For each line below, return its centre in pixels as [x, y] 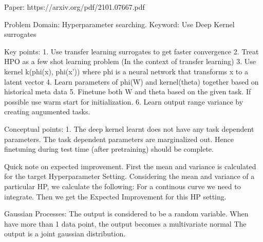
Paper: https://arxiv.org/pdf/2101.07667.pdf [74, 7]
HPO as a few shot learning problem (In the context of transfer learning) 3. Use [130, 61]
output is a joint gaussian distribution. [65, 234]
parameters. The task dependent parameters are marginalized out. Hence [119, 139]
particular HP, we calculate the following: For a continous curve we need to [123, 186]
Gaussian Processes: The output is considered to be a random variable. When [126, 214]
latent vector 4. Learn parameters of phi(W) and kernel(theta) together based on [131, 81]
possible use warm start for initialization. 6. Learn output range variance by [124, 101]
